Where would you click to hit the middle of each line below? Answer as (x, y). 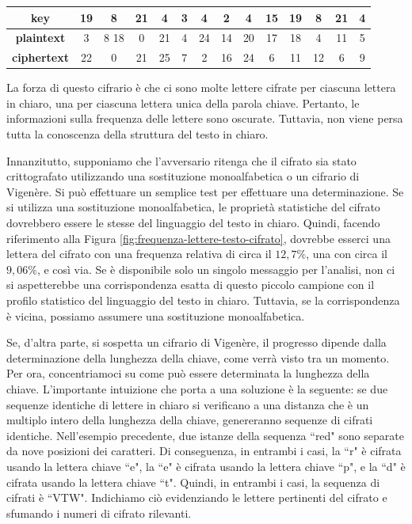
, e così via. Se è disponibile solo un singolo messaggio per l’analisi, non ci (216, 269)
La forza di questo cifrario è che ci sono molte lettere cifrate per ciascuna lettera (201, 87)
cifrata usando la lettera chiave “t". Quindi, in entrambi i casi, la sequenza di (193, 482)
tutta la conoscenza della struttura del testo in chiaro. (137, 134)
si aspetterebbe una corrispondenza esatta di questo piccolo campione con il (191, 285)
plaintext (40, 38)
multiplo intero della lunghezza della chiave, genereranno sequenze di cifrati (190, 420)
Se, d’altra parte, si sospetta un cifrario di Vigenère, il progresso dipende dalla (196, 342)
